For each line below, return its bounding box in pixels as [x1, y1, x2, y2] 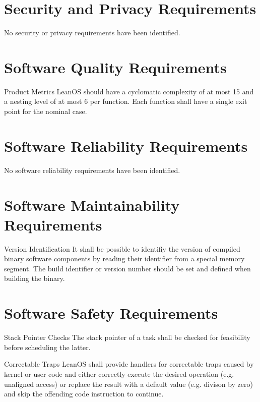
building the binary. [4, 273, 65, 283]
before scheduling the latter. [4, 341, 91, 352]
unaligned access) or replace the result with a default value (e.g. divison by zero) [4, 378, 253, 389]
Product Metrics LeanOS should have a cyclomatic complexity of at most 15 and [4, 86, 254, 96]
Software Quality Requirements [4, 56, 227, 77]
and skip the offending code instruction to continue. [4, 388, 164, 399]
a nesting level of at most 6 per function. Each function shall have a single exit [4, 96, 247, 106]
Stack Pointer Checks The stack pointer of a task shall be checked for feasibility [4, 332, 250, 342]
